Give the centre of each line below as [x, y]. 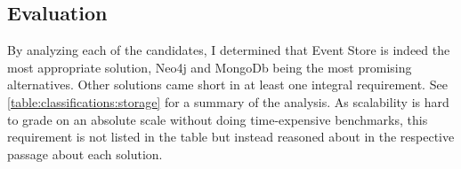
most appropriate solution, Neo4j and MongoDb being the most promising [210, 67]
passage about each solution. [85, 154]
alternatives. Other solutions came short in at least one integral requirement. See [227, 84]
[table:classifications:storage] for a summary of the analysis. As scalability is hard [228, 101]
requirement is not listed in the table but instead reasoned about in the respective [231, 137]
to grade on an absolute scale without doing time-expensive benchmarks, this [218, 119]
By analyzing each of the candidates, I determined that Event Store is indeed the [229, 50]
